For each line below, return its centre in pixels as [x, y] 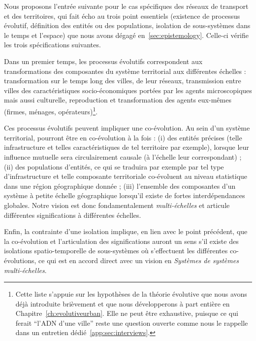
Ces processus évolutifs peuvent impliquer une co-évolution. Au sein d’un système [127, 128]
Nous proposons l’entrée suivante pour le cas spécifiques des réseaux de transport [126, 6]
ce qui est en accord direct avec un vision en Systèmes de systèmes [139, 260]
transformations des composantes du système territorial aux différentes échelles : [125, 71]
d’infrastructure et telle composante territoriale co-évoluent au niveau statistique [126, 176]
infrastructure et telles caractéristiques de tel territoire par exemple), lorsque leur [127, 147]
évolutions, [20, 260]
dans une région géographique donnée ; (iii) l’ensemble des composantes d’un [120, 186]
